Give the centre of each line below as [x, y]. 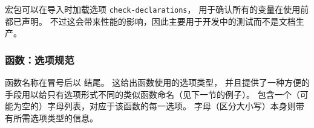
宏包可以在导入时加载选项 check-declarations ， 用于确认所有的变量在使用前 [157, 9]
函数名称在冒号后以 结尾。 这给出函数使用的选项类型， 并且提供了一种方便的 [157, 82]
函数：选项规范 [40, 59]
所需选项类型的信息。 [55, 117]
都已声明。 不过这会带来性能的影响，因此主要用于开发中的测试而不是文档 [150, 21]
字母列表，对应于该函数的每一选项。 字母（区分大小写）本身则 [171, 106]
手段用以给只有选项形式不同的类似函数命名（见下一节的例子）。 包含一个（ [152, 94]
